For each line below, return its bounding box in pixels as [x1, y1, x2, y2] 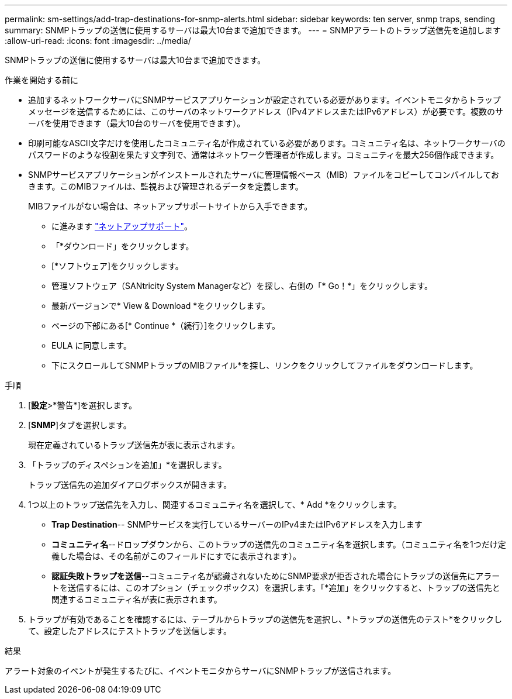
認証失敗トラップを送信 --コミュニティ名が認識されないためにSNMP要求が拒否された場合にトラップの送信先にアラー [51, 571, 500, 581]
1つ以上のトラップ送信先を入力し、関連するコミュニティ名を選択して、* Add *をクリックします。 [28, 500, 402, 509]
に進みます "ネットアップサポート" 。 [51, 221, 192, 231]
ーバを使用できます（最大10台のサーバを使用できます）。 [28, 118, 245, 128]
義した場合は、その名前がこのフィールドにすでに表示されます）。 [51, 551, 301, 561]
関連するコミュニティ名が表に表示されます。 [51, 594, 222, 604]
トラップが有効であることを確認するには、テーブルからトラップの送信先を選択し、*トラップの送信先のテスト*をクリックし [28, 614, 503, 624]
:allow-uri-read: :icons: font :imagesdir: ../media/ [5, 36, 191, 46]
